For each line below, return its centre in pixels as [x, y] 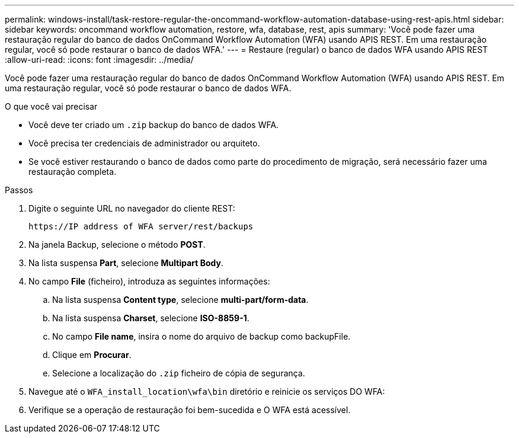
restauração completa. [73, 172]
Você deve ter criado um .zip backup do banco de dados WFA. [154, 125]
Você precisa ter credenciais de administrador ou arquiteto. [144, 143]
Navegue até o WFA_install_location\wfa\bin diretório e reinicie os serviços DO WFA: [207, 391]
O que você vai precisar [51, 106]
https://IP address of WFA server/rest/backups [141, 226]
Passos [19, 190]
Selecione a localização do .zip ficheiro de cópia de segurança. [179, 373]
